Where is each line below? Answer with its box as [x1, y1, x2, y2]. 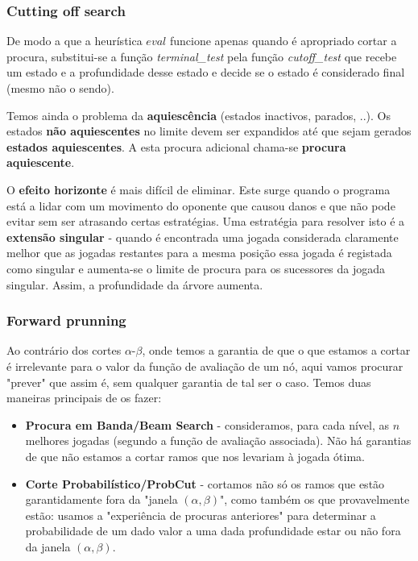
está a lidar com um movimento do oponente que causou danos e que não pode [6, 197, 395, 214]
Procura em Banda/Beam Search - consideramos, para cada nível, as [25, 416, 390, 433]
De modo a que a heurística [6, 32, 143, 49]
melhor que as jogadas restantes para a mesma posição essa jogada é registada [6, 244, 392, 261]
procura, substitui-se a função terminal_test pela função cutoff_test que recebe [6, 48, 397, 64]
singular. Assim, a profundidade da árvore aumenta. [6, 276, 263, 293]
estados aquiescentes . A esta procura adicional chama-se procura [6, 138, 346, 155]
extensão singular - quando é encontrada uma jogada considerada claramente [6, 228, 399, 245]
